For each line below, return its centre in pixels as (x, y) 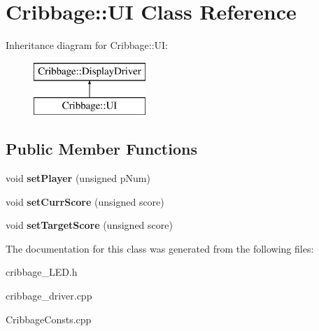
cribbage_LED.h (42, 272)
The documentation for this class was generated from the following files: (160, 248)
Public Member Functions (101, 149)
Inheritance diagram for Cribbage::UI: (87, 45)
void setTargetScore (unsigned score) (89, 225)
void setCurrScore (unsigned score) (85, 201)
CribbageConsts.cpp (49, 319)
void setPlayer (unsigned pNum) (78, 178)
